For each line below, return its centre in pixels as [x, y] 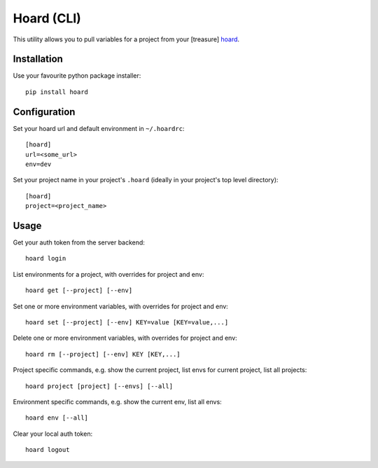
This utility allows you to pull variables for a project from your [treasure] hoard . [126, 39]
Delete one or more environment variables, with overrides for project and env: [125, 338]
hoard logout [48, 450]
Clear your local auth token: [53, 434]
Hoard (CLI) [47, 18]
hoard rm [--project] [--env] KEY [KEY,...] [103, 354]
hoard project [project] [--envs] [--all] [99, 386]
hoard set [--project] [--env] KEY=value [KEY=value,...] [127, 322]
